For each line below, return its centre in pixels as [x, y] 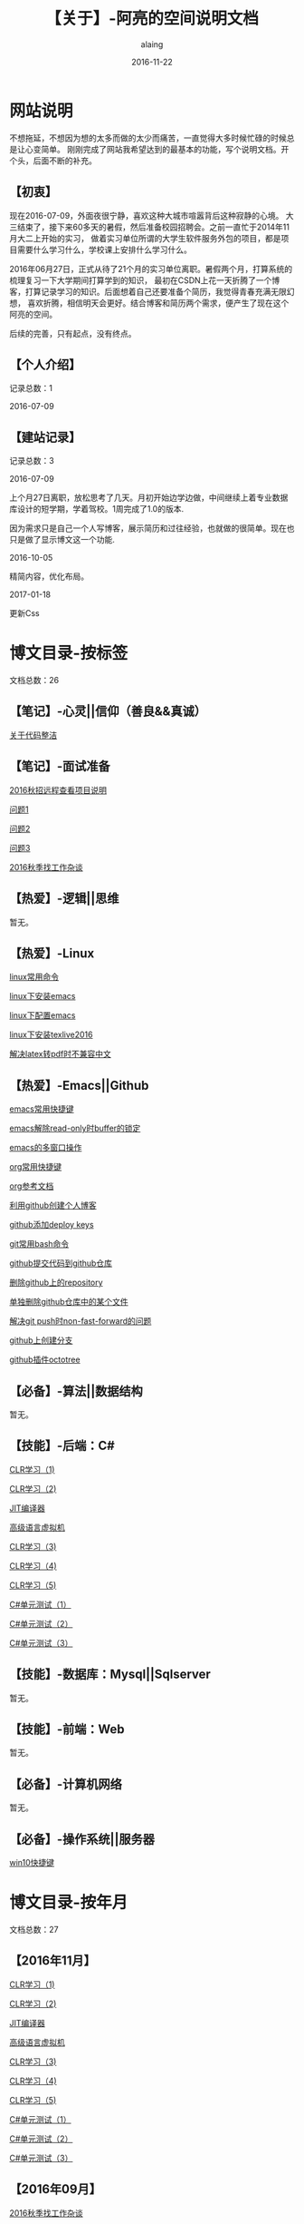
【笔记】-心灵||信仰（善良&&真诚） [108, 712]
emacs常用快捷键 [42, 1109]
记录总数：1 [31, 388]
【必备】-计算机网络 [66, 1784]
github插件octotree [45, 1360]
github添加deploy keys [52, 1225]
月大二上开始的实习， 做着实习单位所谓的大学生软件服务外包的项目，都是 [145, 238]
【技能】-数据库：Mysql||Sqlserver [110, 1675]
